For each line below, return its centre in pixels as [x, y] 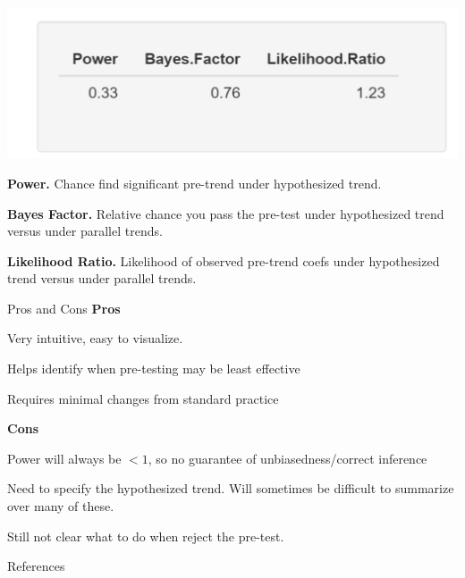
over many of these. [61, 506]
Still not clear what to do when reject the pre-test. [146, 536]
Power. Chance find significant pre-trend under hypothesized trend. [194, 183]
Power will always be [64, 458]
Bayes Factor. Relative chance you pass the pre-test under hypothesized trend [226, 213]
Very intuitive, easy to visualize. [95, 338]
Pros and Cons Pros [64, 308]
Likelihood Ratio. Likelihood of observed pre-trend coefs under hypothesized [224, 260]
